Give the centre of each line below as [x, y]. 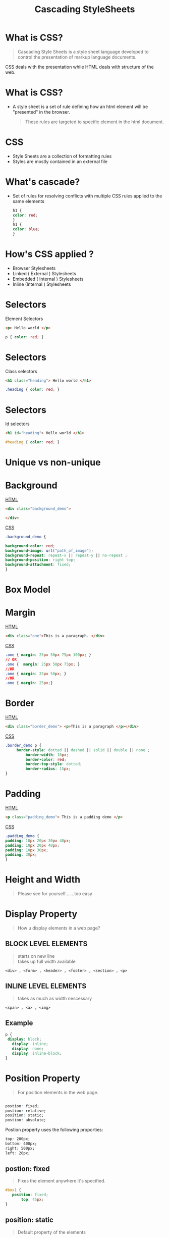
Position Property [43, 1078]
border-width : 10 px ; [47, 755]
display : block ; [24, 1039]
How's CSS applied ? [50, 254]
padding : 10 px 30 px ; [27, 850]
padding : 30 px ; [21, 855]
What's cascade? [43, 182]
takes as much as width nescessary [55, 998]
